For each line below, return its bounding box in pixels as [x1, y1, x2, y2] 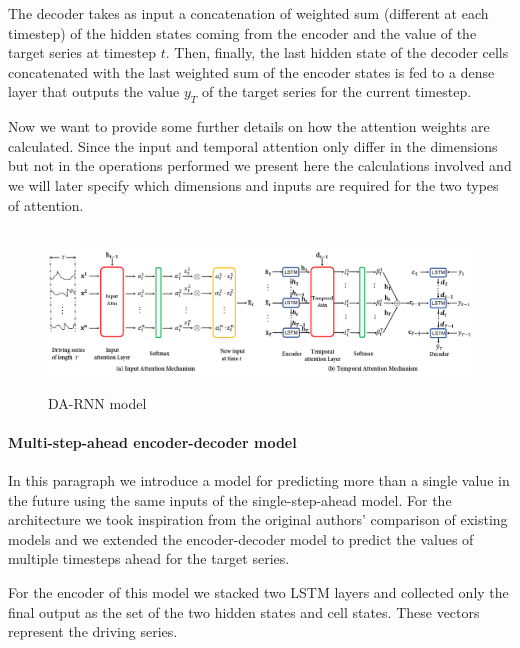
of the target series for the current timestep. [201, 81, 472, 102]
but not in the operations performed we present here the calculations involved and [8, 155, 512, 176]
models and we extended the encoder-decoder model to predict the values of [8, 528, 474, 549]
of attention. [8, 194, 84, 215]
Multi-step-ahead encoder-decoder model [8, 431, 297, 452]
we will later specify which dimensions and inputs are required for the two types [8, 174, 499, 195]
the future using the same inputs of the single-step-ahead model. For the [8, 489, 452, 510]
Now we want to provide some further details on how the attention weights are [8, 116, 490, 137]
